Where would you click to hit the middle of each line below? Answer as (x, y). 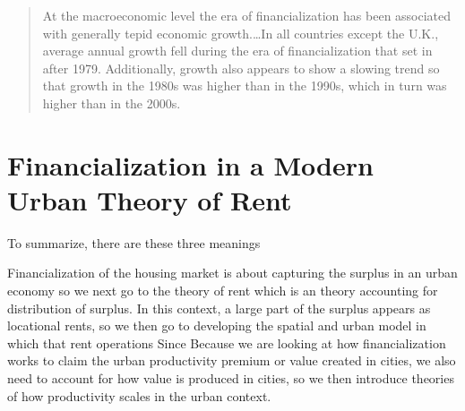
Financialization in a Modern (190, 164)
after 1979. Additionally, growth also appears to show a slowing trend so (241, 68)
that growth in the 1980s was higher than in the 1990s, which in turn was (245, 86)
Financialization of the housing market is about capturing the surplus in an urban (232, 273)
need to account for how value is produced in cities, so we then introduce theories (231, 378)
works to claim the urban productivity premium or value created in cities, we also (232, 360)
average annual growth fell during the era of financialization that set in (237, 51)
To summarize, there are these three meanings (134, 242)
